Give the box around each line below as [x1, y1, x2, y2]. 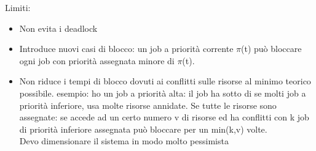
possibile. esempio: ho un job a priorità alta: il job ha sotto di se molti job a [19, 86, 306, 99]
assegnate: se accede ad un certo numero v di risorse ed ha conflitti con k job [19, 111, 309, 123]
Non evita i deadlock [19, 21, 98, 34]
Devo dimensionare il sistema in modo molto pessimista [19, 134, 229, 147]
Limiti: [5, 1, 31, 13]
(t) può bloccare [241, 42, 302, 55]
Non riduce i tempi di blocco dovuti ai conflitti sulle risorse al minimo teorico [19, 75, 311, 87]
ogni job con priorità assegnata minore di [19, 54, 175, 67]
